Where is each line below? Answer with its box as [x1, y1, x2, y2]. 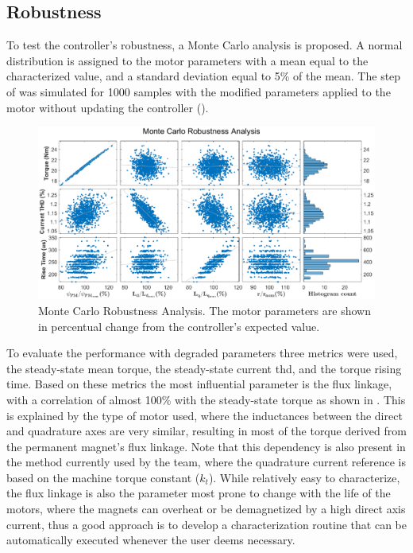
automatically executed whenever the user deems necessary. [6, 532, 295, 548]
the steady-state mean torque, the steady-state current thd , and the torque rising [6, 360, 402, 376]
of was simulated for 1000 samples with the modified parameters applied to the [6, 83, 391, 99]
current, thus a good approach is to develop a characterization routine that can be [6, 516, 407, 532]
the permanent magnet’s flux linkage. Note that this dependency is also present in [6, 438, 406, 454]
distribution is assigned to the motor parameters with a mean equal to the [6, 52, 369, 68]
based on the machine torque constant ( [6, 469, 200, 485]
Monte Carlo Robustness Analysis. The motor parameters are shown [38, 302, 371, 318]
